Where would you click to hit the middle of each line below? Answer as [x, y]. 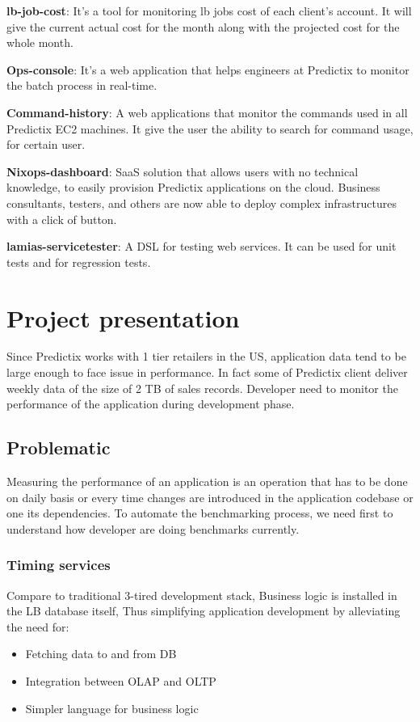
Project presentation [123, 317]
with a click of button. [62, 219]
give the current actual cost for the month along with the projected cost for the [203, 26]
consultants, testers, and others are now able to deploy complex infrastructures [202, 203]
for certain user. [46, 144]
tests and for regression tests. [79, 262]
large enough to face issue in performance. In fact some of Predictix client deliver [207, 372]
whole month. [40, 42]
